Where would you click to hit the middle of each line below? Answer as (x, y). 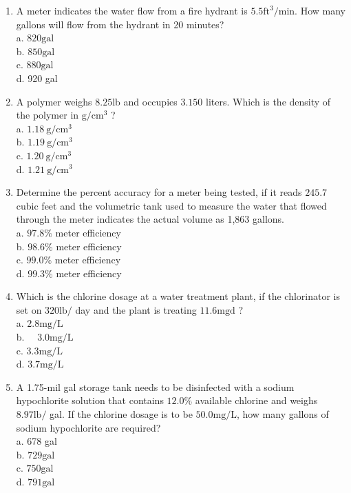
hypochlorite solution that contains (90, 400)
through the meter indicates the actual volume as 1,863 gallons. (150, 219)
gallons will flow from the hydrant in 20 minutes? (120, 24)
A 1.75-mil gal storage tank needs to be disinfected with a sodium (155, 386)
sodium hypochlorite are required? (88, 427)
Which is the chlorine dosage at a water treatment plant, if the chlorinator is (178, 296)
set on (29, 309)
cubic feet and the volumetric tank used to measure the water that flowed (171, 205)
